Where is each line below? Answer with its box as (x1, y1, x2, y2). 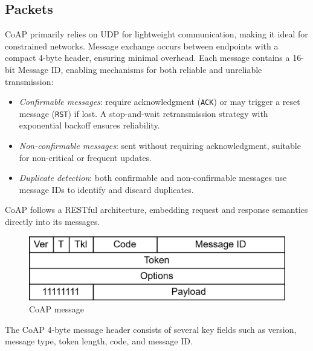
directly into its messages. (5, 215, 100, 228)
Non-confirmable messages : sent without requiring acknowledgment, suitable (19, 139, 301, 152)
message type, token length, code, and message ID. (5, 335, 193, 347)
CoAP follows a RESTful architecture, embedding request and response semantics (5, 203, 308, 216)
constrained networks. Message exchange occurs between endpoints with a (5, 39, 279, 52)
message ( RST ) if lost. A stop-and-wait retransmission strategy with (19, 107, 268, 119)
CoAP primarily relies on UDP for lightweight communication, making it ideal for (5, 28, 308, 40)
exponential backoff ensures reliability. (19, 119, 160, 131)
